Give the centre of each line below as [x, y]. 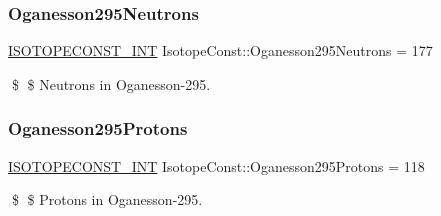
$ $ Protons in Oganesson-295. [107, 199]
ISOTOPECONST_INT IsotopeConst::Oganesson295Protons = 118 [216, 165]
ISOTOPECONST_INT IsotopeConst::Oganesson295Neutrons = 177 [220, 50]
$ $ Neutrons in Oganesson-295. [111, 83]
